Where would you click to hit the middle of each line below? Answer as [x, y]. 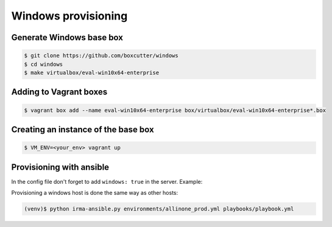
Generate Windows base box [67, 37]
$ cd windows [44, 64]
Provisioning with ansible [60, 167]
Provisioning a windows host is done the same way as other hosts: [95, 193]
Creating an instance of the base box [83, 129]
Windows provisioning [69, 16]
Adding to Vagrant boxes [59, 92]
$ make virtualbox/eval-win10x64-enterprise [92, 72]
